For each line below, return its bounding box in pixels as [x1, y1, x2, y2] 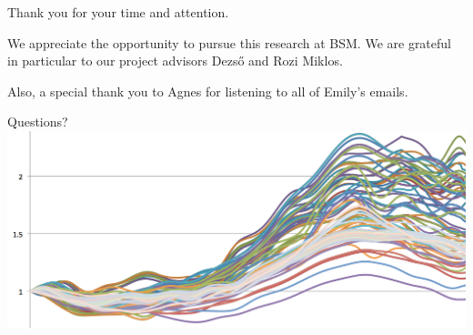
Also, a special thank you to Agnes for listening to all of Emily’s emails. [7, 81, 408, 100]
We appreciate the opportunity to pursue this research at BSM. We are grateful [7, 33, 451, 52]
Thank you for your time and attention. [7, 3, 229, 21]
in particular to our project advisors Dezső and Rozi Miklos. [7, 51, 343, 70]
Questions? [7, 112, 68, 131]
